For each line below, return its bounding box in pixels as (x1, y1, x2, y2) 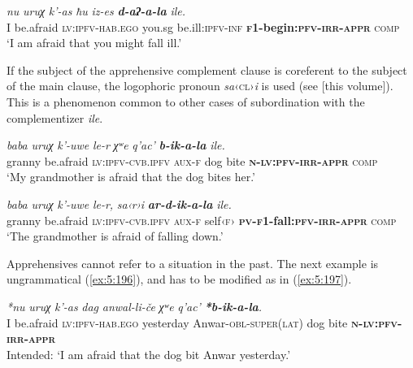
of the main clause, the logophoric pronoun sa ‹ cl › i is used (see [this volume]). (7, 77, 393, 94)
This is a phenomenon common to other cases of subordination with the (7, 93, 365, 110)
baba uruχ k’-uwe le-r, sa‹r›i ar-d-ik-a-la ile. (7, 195, 232, 212)
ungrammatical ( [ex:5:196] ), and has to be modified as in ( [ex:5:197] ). (7, 271, 352, 288)
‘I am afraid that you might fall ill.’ (7, 34, 182, 51)
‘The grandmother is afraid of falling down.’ (7, 227, 224, 245)
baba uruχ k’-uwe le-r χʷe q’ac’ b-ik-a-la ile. (7, 136, 225, 154)
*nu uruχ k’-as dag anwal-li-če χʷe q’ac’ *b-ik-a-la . (7, 297, 263, 314)
